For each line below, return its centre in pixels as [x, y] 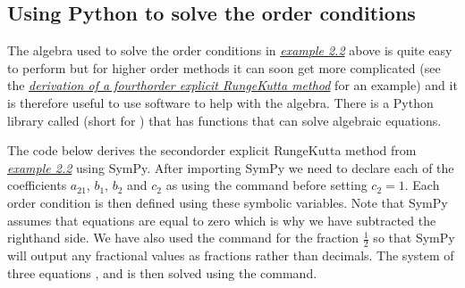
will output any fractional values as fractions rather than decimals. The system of [231, 255]
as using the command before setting [266, 185]
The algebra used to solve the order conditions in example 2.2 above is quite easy [230, 50]
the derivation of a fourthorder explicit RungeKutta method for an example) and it [232, 85]
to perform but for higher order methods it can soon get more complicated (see [224, 67]
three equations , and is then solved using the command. [162, 272]
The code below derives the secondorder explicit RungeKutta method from [212, 150]
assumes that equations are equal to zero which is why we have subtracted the [222, 220]
